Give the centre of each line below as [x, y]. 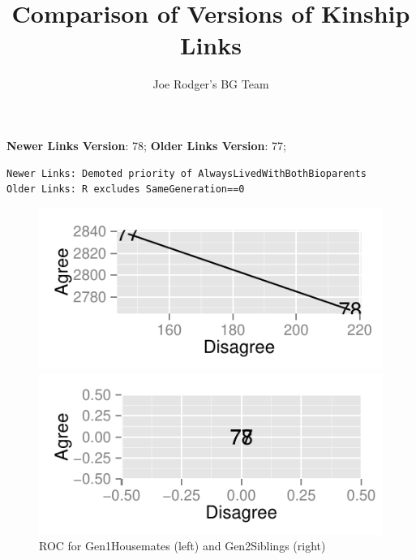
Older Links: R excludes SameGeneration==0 [126, 190]
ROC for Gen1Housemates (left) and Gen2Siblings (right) [182, 546]
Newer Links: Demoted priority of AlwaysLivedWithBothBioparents [187, 173]
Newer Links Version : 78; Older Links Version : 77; [146, 145]
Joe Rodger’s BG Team [211, 84]
